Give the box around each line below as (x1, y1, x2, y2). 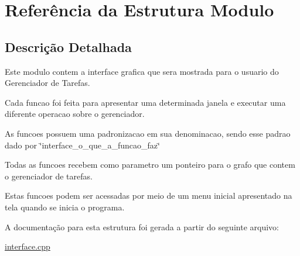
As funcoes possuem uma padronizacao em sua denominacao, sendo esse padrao (5, 127, 291, 139)
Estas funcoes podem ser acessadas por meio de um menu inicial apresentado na (5, 189, 292, 202)
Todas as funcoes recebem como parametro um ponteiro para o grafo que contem (5, 158, 295, 171)
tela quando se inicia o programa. (5, 200, 125, 213)
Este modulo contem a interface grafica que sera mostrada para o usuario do (5, 65, 279, 77)
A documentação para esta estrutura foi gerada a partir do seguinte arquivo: (5, 220, 279, 233)
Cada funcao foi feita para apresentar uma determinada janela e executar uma (5, 96, 286, 108)
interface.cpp (5, 240, 50, 252)
